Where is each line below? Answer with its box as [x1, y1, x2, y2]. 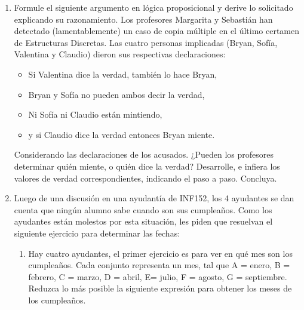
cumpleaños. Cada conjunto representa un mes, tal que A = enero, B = [28, 259, 290, 271]
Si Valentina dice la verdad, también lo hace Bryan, [28, 67, 217, 80]
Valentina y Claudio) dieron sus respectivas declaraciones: [14, 48, 226, 60]
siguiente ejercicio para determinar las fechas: [14, 226, 180, 239]
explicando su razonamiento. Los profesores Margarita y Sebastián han [14, 13, 273, 25]
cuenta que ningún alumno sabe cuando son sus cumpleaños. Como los [14, 203, 272, 216]
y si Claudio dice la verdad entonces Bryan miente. [28, 128, 215, 140]
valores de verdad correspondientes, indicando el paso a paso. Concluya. [14, 171, 277, 184]
